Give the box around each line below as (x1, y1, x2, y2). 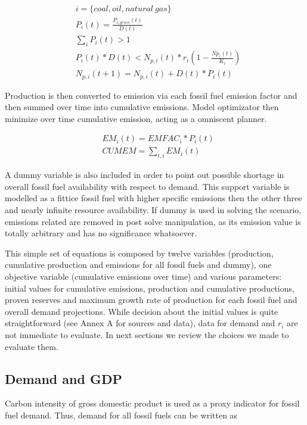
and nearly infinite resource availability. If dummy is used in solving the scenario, (5, 204, 302, 216)
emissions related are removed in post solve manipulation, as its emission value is (5, 215, 301, 227)
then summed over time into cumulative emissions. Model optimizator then (5, 101, 279, 113)
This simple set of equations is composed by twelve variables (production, (5, 246, 274, 259)
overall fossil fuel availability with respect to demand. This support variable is (5, 180, 290, 192)
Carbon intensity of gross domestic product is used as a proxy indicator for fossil (5, 397, 300, 410)
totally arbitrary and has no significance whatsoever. (5, 227, 197, 239)
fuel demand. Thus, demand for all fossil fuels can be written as (5, 408, 238, 421)
